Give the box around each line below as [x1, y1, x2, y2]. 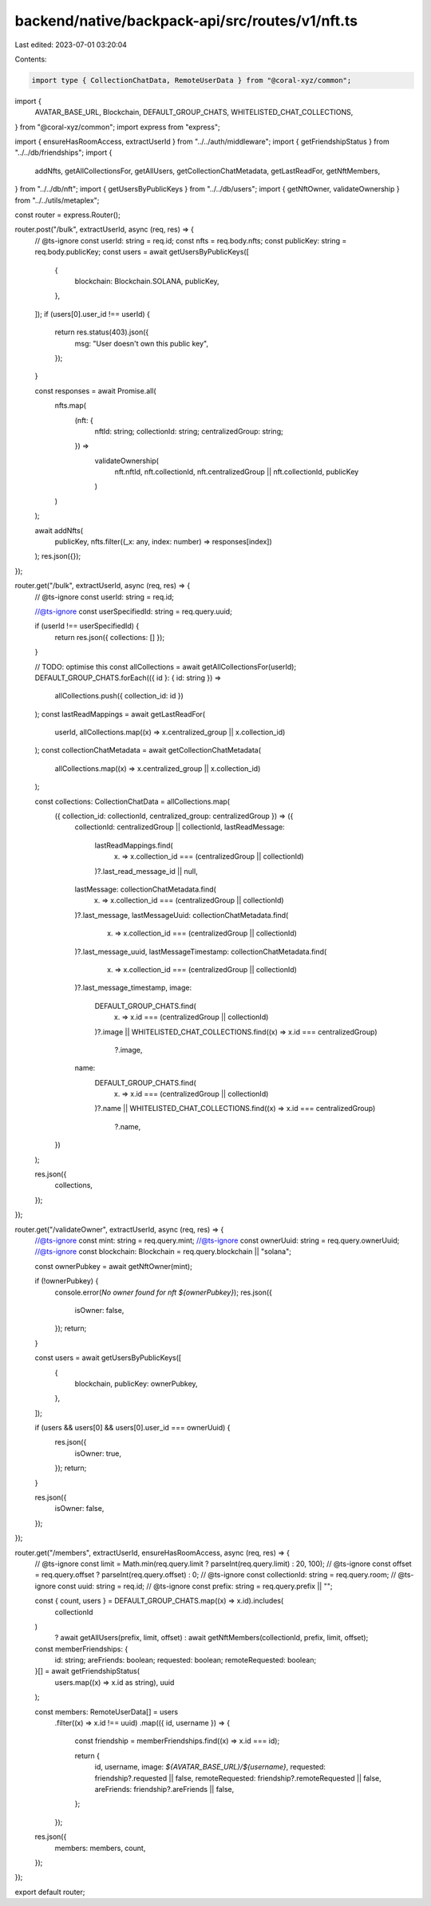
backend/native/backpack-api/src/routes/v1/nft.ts [14, 12, 358, 30]
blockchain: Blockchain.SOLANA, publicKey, [74, 276, 219, 286]
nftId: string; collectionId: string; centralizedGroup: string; [94, 426, 283, 436]
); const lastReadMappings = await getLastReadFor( [34, 709, 206, 718]
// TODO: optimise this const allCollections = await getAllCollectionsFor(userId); [34, 662, 297, 671]
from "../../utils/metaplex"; [14, 196, 100, 205]
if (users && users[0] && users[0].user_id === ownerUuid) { [34, 1423, 231, 1433]
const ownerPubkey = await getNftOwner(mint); [34, 1261, 193, 1271]
